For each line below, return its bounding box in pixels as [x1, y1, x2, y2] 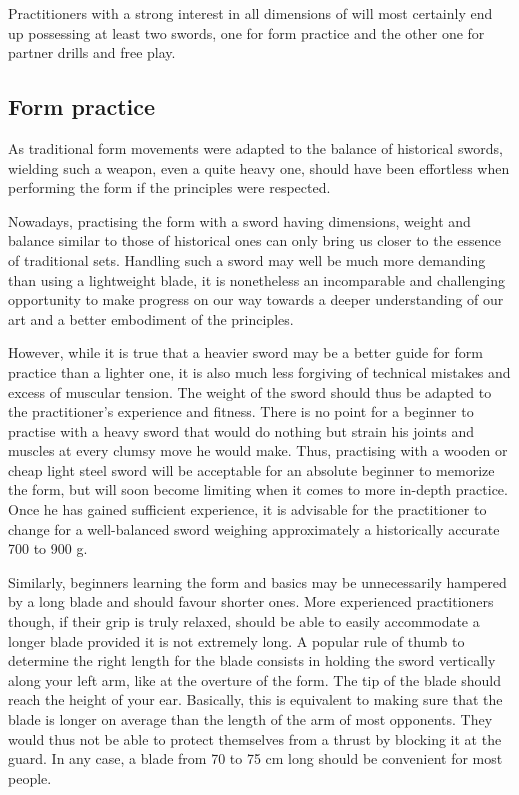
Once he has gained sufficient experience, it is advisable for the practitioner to [8, 499, 487, 520]
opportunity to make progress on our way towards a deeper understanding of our [8, 289, 504, 310]
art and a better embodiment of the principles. [8, 308, 294, 329]
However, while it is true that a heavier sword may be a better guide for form [8, 342, 483, 363]
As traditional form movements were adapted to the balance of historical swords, [8, 137, 503, 158]
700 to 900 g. [8, 538, 88, 559]
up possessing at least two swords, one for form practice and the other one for [8, 22, 485, 43]
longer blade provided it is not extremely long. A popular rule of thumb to [8, 630, 465, 651]
